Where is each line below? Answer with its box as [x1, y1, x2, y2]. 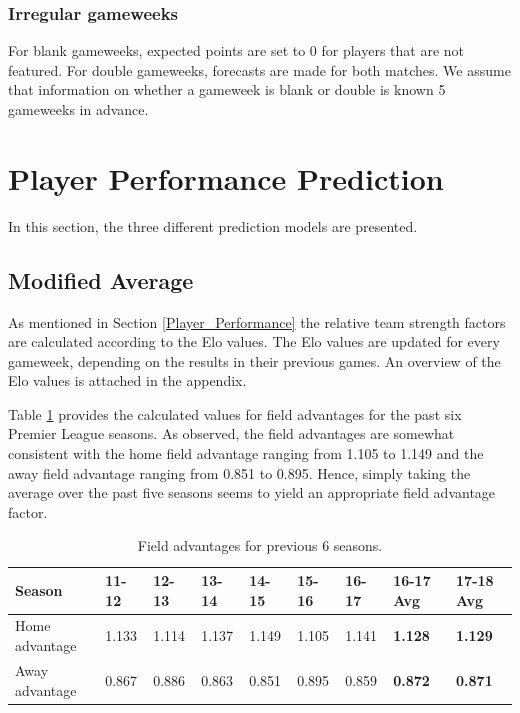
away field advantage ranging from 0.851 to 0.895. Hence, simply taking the [8, 462, 471, 483]
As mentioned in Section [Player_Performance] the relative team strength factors [8, 311, 506, 332]
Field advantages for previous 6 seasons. [137, 535, 383, 556]
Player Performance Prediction [8, 157, 444, 198]
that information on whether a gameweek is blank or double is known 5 [8, 79, 446, 100]
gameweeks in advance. [8, 99, 149, 119]
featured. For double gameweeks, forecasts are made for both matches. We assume [8, 59, 511, 80]
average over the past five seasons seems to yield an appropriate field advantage [8, 482, 496, 503]
